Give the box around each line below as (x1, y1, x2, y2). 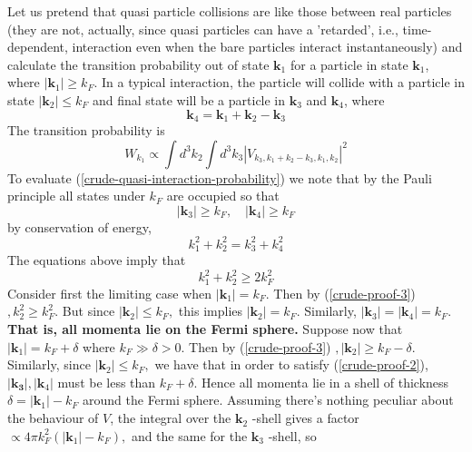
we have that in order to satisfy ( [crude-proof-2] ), (154, 355, 428, 374)
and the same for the (131, 426, 248, 445)
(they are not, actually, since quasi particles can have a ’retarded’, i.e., (7, 19, 398, 38)
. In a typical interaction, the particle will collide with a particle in (93, 73, 465, 92)
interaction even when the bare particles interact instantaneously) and (72, 37, 463, 56)
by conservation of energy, (7, 217, 152, 236)
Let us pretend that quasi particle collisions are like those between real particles (7, 2, 452, 20)
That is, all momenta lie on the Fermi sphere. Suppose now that (7, 319, 403, 339)
